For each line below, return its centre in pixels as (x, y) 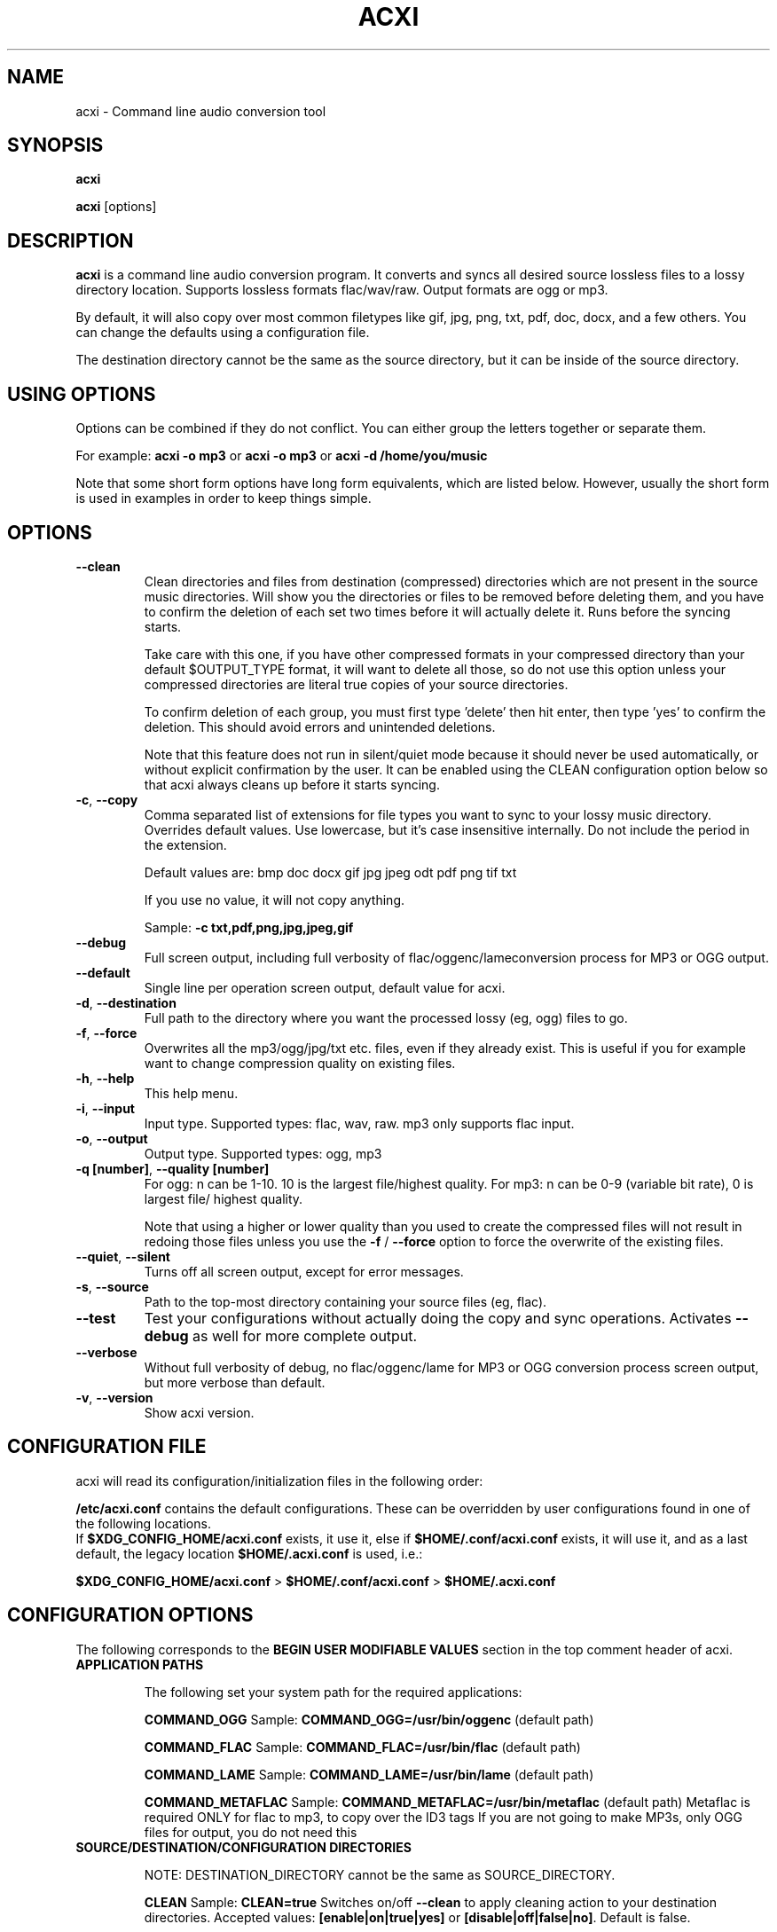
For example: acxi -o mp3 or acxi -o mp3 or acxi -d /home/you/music (282, 456)
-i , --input (105, 1108)
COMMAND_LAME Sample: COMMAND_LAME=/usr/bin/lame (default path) (369, 1774)
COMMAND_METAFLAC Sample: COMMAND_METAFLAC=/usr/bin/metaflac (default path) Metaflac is (447, 1802)
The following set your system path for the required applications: (333, 1692)
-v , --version (114, 1397)
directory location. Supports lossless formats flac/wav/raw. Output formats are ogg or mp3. (342, 290)
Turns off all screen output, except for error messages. (304, 1271)
